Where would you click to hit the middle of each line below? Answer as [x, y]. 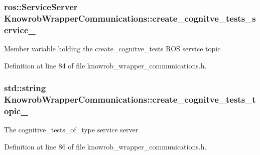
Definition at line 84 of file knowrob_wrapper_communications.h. [105, 65]
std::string [25, 88]
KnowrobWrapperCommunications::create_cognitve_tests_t [130, 99]
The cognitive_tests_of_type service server [71, 130]
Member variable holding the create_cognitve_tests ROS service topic [112, 49]
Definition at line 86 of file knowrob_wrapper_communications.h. [105, 146]
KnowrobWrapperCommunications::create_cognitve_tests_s [130, 18]
